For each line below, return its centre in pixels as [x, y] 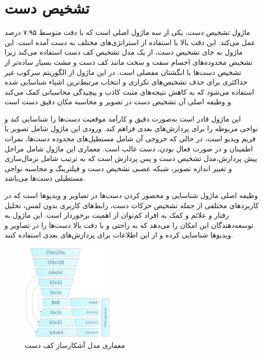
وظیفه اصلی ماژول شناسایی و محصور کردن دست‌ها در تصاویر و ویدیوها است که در [131, 195]
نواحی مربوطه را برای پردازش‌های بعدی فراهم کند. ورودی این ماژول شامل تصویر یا [131, 128]
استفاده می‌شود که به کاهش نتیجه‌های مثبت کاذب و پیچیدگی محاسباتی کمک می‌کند [129, 91]
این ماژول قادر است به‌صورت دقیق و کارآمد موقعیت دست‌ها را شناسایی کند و [123, 118]
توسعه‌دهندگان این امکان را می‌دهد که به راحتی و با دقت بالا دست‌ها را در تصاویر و [129, 225]
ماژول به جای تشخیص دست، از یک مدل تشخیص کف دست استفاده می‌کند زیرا [124, 52]
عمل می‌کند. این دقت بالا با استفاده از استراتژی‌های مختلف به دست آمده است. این [130, 42]
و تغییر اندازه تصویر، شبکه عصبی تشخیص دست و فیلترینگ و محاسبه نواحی [118, 168]
